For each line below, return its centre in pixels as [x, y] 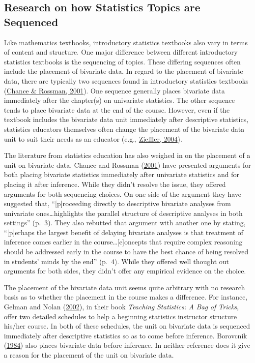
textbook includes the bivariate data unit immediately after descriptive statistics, [126, 119]
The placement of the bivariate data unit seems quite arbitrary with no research [125, 287]
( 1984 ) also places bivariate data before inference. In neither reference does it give [127, 345]
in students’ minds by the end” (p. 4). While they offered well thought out [117, 261]
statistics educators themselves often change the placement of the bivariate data [124, 129]
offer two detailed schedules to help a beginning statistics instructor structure [120, 316]
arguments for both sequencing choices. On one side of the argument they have [123, 194]
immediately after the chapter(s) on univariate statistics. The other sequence [119, 100]
